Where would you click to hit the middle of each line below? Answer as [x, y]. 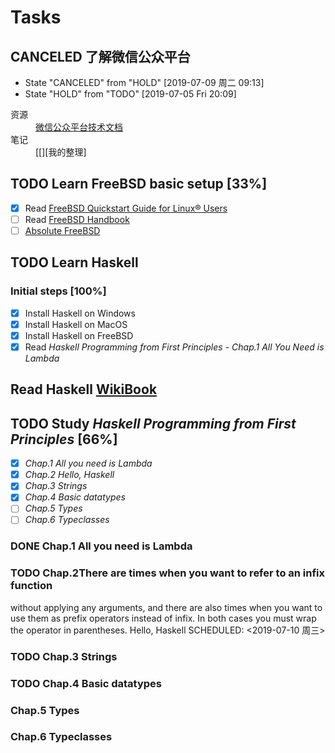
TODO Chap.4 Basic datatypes [86, 683]
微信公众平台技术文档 [79, 127]
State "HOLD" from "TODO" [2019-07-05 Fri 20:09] [130, 94]
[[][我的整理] [61, 152]
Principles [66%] [64, 439]
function [31, 586]
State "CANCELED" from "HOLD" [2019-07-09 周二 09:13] [144, 82]
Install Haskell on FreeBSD [79, 335]
